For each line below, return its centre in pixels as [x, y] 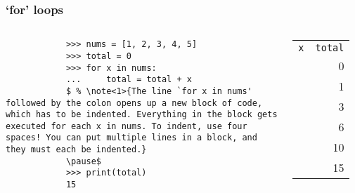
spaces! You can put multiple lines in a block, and [131, 138]
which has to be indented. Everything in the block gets [142, 115]
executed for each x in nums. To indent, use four [127, 126]
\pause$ [84, 161]
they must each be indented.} [76, 150]
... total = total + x [129, 80]
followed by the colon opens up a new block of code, [134, 103]
